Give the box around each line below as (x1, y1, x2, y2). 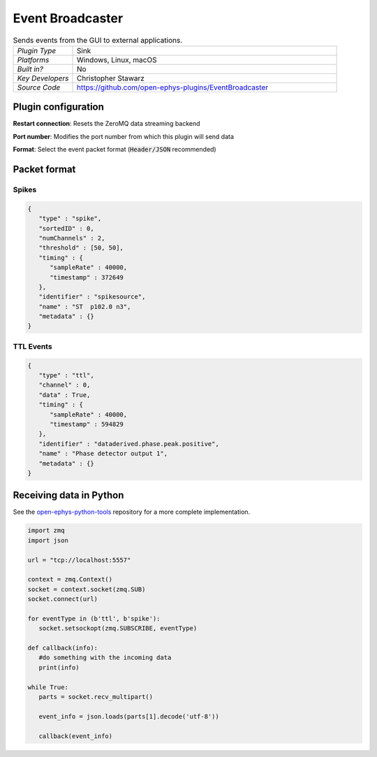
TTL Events (13, 341, 52, 351)
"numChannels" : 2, (38, 234, 105, 242)
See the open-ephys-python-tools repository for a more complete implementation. (13, 507, 251, 517)
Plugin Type (17, 45, 57, 55)
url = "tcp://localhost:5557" (27, 556, 131, 564)
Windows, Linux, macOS (76, 55, 157, 64)
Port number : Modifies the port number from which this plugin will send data (13, 132, 234, 140)
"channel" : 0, (38, 381, 91, 389)
